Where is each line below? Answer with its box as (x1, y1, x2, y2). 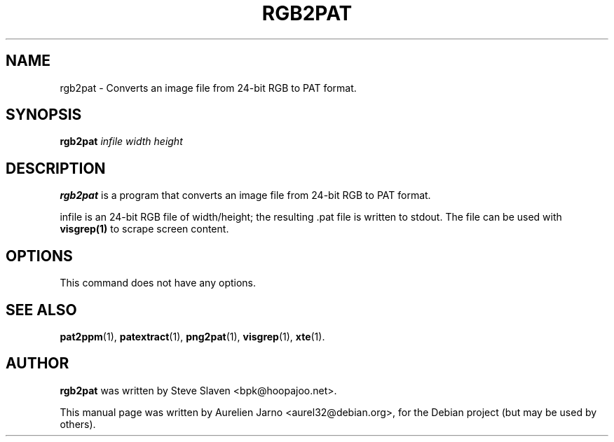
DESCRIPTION (6, 159, 106, 177)
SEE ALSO (6, 301, 77, 319)
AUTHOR (6, 354, 69, 373)
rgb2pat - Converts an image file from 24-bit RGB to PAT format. (60, 81, 357, 94)
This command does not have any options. (60, 277, 257, 289)
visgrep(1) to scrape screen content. (60, 223, 229, 235)
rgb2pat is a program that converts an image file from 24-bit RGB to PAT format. (60, 189, 431, 202)
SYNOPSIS (6, 106, 82, 124)
